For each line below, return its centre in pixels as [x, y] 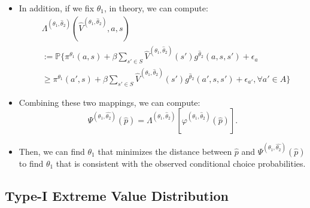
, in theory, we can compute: [156, 8]
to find [31, 163]
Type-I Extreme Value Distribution [117, 195]
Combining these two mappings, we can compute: [110, 102]
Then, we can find [52, 151]
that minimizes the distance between [165, 151]
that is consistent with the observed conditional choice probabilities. [181, 163]
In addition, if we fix [57, 8]
